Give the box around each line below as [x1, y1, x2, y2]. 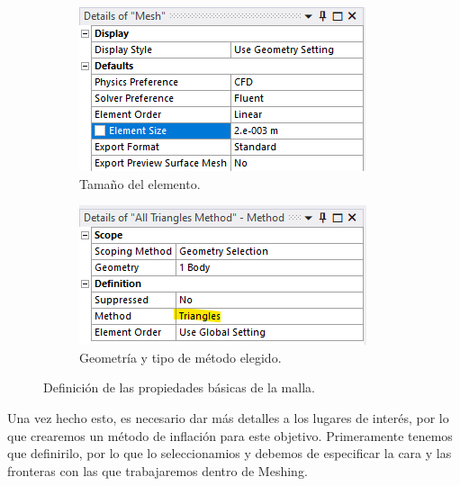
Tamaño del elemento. [79, 174, 201, 193]
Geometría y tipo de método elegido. [79, 347, 282, 366]
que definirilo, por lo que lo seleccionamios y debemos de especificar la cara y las [7, 444, 452, 463]
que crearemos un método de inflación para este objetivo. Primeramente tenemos [7, 426, 453, 445]
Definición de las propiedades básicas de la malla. [43, 378, 315, 397]
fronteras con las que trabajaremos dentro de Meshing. [7, 461, 308, 480]
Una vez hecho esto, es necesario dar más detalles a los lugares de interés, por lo [7, 408, 449, 427]
